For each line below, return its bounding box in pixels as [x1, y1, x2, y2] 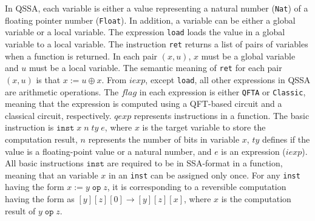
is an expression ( [221, 144, 286, 157]
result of [5, 204, 36, 217]
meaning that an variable [5, 168, 98, 181]
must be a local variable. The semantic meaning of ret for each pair [29, 61, 282, 74]
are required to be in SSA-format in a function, [107, 157, 283, 169]
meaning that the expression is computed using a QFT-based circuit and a [5, 97, 282, 110]
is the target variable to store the [142, 121, 266, 134]
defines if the [262, 132, 310, 145]
